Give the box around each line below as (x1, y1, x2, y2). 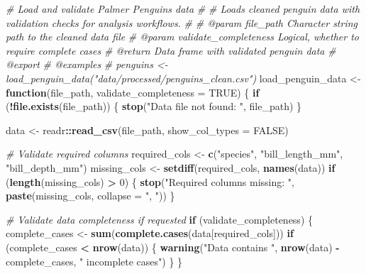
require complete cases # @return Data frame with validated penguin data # (6, 43, 336, 57)
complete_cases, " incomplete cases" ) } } (6, 253, 183, 268)
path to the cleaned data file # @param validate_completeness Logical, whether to (6, 29, 359, 44)
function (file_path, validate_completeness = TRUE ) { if (6, 84, 260, 99)
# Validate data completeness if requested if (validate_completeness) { (6, 212, 313, 226)
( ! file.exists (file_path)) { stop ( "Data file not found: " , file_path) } (6, 99, 302, 114)
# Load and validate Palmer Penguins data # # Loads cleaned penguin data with (6, 1, 360, 16)
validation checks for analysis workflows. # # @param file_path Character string (6, 15, 358, 30)
